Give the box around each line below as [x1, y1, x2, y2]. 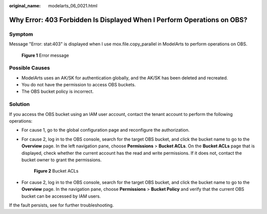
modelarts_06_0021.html [48, 3, 97, 8]
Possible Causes [9, 65, 50, 71]
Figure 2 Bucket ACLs [34, 168, 79, 174]
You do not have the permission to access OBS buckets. [21, 82, 136, 88]
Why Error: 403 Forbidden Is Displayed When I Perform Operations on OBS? [9, 15, 248, 24]
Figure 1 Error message [21, 52, 69, 58]
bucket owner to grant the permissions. [21, 157, 102, 163]
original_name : [9, 3, 41, 8]
